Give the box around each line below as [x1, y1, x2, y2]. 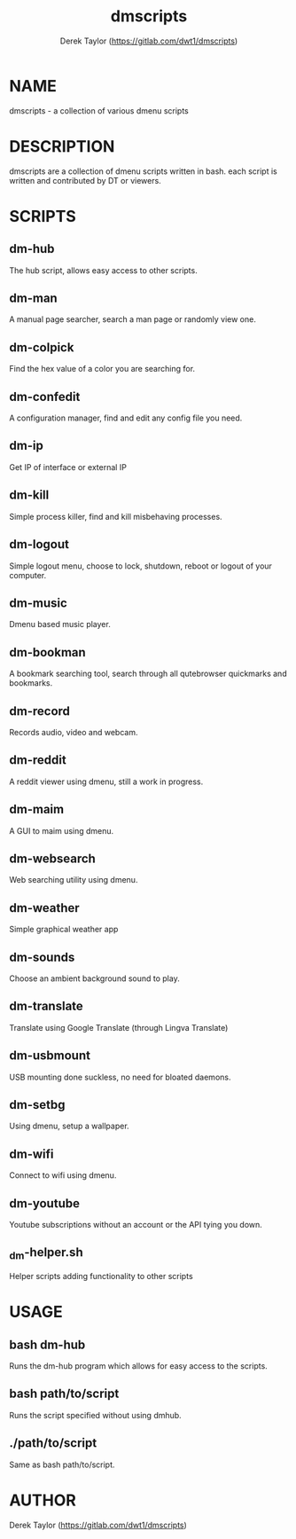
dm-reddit [9, 752, 66, 768]
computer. [9, 569, 47, 580]
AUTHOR [9, 1490, 77, 1510]
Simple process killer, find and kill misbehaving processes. [9, 511, 223, 522]
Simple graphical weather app [9, 924, 119, 935]
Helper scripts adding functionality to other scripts [9, 1271, 193, 1282]
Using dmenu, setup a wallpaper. [9, 1120, 130, 1132]
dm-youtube [9, 1196, 80, 1211]
